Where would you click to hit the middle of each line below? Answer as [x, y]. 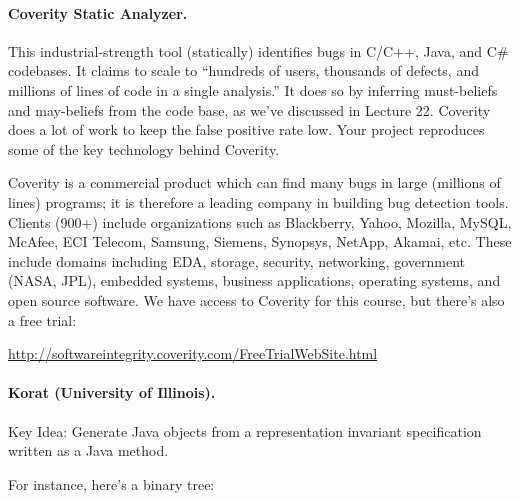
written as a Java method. [88, 450]
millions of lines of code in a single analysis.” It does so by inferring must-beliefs [253, 89]
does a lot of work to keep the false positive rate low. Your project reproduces [246, 129]
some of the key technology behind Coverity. [144, 148]
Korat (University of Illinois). [112, 392]
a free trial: [42, 319]
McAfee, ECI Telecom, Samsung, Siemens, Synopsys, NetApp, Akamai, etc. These [260, 241]
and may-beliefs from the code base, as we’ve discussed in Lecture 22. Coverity [249, 109]
